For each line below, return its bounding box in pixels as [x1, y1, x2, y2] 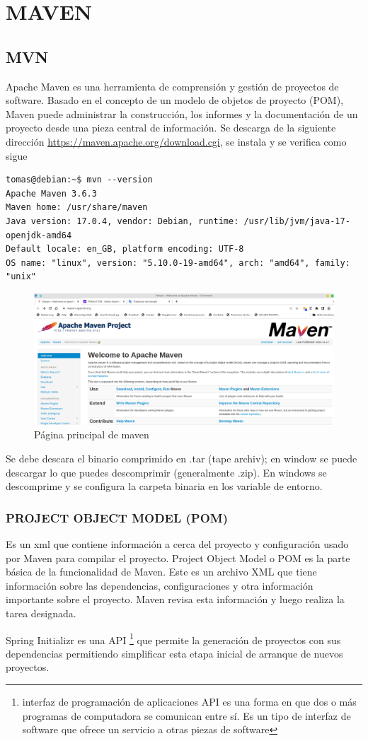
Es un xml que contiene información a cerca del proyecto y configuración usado [6, 536, 349, 551]
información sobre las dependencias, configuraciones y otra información [6, 578, 314, 593]
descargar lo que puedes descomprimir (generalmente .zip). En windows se [6, 465, 327, 479]
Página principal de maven [34, 427, 149, 442]
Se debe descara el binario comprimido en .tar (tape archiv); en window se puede [6, 450, 357, 465]
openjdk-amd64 [6, 230, 72, 240]
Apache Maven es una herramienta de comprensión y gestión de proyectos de [6, 78, 339, 93]
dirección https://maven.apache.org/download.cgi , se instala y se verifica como [6, 134, 347, 148]
